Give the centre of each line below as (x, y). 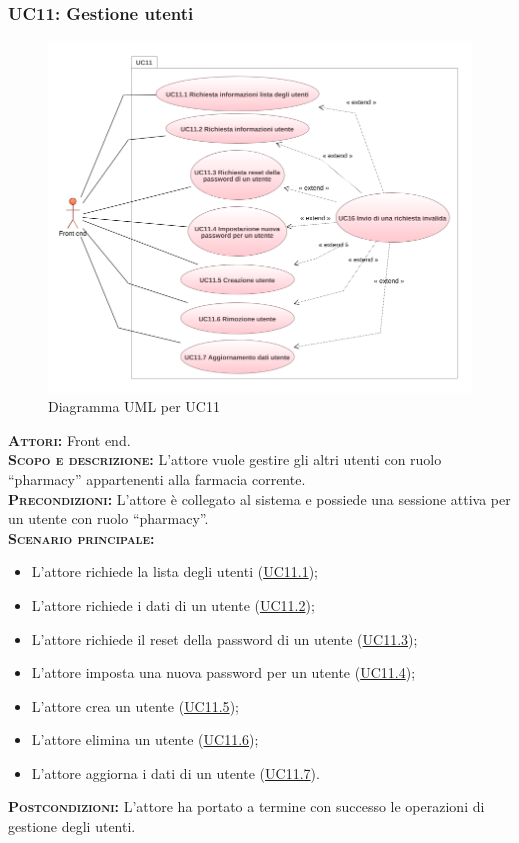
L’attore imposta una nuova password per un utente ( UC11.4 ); (223, 672)
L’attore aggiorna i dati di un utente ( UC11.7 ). (175, 772)
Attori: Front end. (69, 439)
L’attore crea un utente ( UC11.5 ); (135, 705)
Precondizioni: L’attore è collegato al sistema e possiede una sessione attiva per (259, 498)
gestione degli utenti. (72, 826)
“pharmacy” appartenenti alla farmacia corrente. (157, 478)
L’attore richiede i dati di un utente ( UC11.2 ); (173, 604)
